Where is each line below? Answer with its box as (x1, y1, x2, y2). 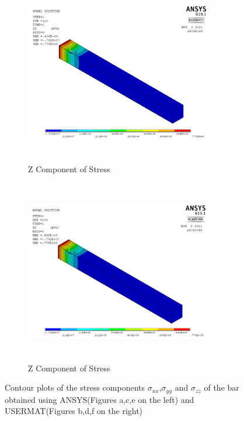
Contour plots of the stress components (5, 381, 145, 394)
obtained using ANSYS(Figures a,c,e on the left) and (5, 393, 194, 405)
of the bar (204, 381, 239, 394)
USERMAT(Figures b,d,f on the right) (5, 405, 143, 417)
